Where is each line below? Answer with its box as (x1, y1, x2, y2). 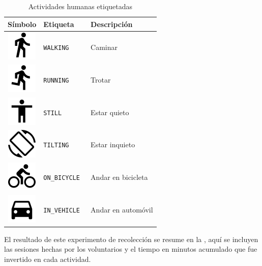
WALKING (43, 44, 69, 51)
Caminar (91, 41, 118, 52)
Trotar (91, 74, 111, 85)
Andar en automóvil (91, 204, 153, 215)
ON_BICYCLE (43, 174, 80, 182)
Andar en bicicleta (91, 172, 148, 182)
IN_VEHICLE (43, 207, 80, 215)
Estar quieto (91, 107, 129, 117)
